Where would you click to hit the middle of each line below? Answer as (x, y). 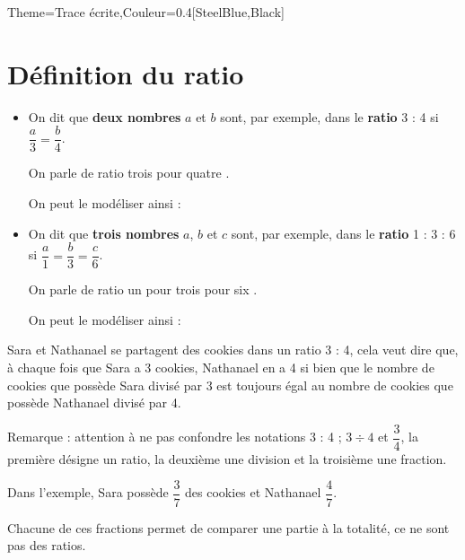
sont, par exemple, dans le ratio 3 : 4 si (329, 116)
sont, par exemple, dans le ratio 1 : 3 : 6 (343, 233)
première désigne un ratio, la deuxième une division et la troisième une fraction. (227, 458)
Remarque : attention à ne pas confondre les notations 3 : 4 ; (175, 437)
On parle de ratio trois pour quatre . (129, 173)
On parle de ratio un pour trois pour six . (143, 289)
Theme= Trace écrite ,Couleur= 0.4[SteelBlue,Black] (146, 12)
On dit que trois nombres (104, 233)
